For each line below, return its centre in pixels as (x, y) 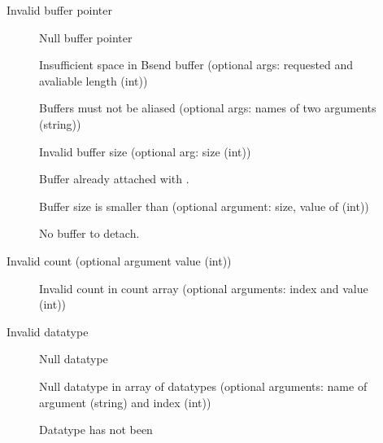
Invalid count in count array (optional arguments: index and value (204, 288)
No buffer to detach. (89, 233)
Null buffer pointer (86, 37)
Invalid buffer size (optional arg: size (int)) (145, 151)
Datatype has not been (96, 430)
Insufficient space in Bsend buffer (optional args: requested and (196, 65)
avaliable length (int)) (94, 80)
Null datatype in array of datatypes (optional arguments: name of (203, 386)
